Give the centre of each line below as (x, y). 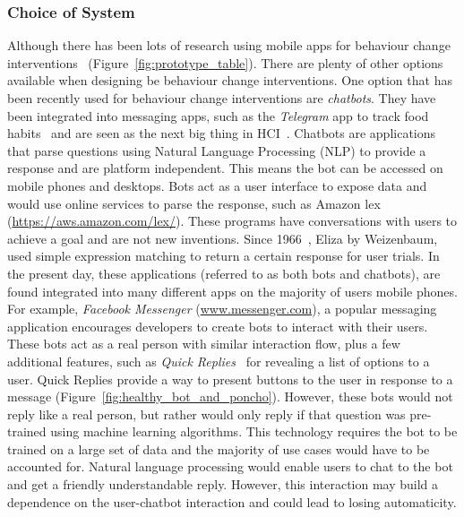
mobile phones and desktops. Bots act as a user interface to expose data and (217, 185)
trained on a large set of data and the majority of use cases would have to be (219, 448)
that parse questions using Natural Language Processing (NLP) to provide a (217, 150)
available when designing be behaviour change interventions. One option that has (230, 80)
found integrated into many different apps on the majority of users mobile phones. (232, 291)
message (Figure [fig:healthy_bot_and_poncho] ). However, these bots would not (230, 396)
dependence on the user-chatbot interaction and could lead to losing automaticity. (232, 501)
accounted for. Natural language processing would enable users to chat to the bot (230, 466)
